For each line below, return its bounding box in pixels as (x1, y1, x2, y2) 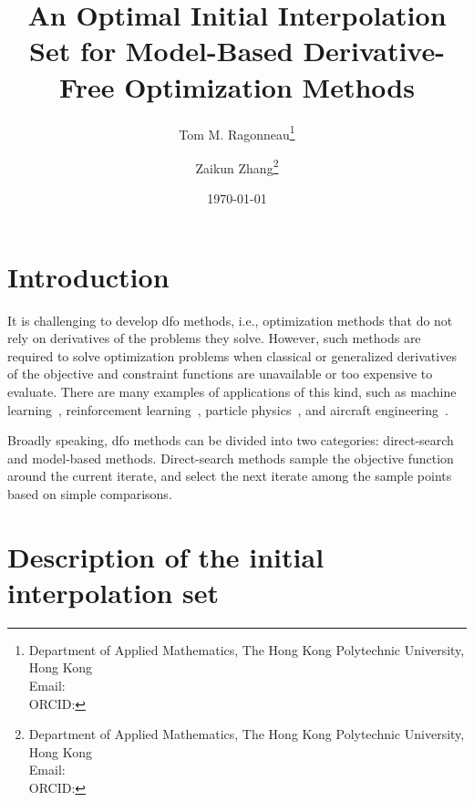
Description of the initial (7, 537, 325, 575)
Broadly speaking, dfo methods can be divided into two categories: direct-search (7, 431, 454, 450)
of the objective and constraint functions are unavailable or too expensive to (7, 364, 433, 383)
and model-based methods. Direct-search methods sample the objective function (7, 448, 454, 467)
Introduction (7, 257, 170, 295)
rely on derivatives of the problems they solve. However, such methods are (7, 328, 421, 348)
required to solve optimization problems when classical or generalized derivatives (7, 346, 457, 365)
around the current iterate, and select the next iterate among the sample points (7, 466, 452, 485)
